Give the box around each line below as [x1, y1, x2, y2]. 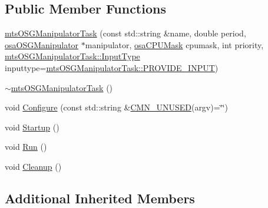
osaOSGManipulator [5, 38, 79, 51]
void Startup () [5, 120, 59, 133]
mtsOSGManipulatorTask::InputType [5, 50, 140, 62]
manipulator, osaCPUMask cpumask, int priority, [85, 38, 264, 51]
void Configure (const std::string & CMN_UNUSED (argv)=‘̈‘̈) [5, 101, 228, 113]
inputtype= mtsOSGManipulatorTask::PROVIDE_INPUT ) [5, 61, 219, 73]
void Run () [5, 140, 47, 153]
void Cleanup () [5, 160, 62, 172]
